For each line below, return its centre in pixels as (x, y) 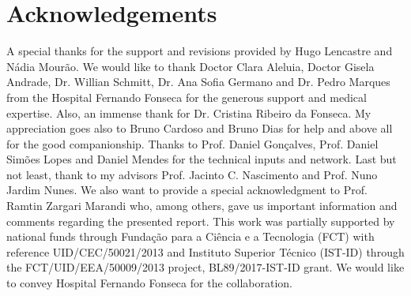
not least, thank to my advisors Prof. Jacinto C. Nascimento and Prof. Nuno (192, 174)
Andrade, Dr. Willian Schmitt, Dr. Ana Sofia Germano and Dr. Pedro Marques (198, 82)
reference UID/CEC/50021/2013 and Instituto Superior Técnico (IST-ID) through (205, 251)
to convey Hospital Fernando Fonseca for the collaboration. (149, 283)
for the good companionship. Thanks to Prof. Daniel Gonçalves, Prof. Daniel (192, 143)
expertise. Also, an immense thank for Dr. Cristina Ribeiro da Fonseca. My (189, 112)
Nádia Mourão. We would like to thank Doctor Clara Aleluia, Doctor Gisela (190, 66)
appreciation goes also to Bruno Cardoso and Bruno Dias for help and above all (200, 128)
